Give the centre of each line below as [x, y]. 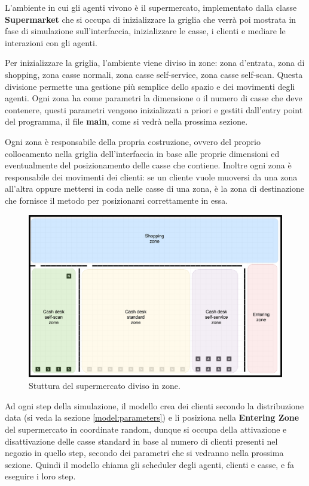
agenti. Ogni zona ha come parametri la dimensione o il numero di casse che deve [154, 98]
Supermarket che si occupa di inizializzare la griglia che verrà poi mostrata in [151, 19]
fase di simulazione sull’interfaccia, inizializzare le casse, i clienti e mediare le [145, 31]
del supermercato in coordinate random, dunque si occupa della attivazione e [146, 429]
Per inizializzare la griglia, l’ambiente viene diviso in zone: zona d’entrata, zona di [155, 63]
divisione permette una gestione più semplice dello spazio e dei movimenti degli [150, 86]
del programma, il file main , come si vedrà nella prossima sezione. [126, 121]
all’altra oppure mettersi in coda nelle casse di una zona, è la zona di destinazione [154, 188]
